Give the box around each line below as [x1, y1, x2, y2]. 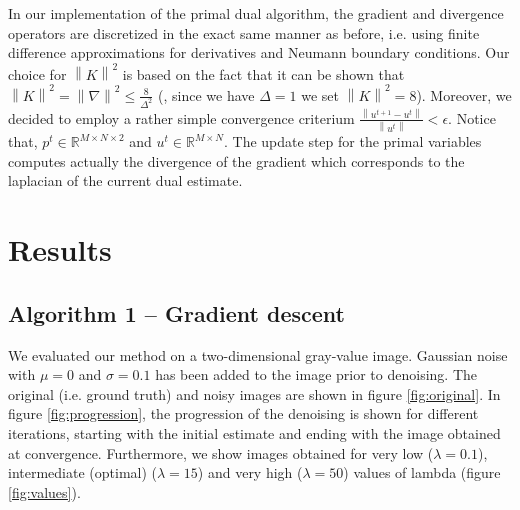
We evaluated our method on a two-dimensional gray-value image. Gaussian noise [8, 344, 508, 365]
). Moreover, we [416, 84, 512, 105]
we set [301, 84, 339, 105]
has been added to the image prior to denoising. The [155, 364, 477, 385]
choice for [8, 63, 67, 84]
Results [8, 229, 112, 270]
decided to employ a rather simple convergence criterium [8, 107, 355, 128]
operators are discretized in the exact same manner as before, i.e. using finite [8, 22, 480, 43]
